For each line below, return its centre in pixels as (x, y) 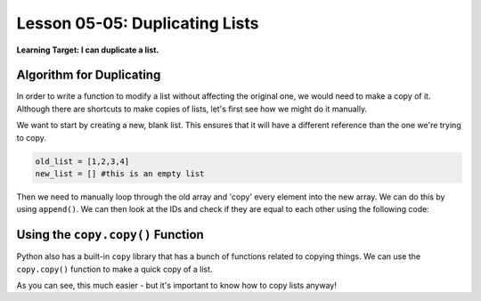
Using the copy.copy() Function (110, 235)
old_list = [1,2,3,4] (82, 161)
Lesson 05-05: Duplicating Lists (138, 23)
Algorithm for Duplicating (89, 75)
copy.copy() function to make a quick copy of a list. (114, 269)
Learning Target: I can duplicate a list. (88, 50)
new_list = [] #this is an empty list (120, 174)
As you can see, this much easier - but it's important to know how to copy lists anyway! (177, 286)
